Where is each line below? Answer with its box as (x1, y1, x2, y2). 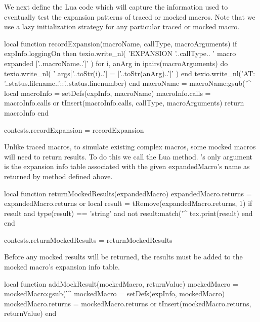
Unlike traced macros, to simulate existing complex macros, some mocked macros (4, 141, 256, 152)
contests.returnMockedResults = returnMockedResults (4, 234, 172, 245)
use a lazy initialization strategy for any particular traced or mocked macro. (4, 21, 240, 32)
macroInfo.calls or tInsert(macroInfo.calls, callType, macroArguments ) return (4, 97, 244, 108)
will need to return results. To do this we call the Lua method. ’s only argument (4, 151, 253, 162)
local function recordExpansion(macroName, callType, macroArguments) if (4, 38, 237, 48)
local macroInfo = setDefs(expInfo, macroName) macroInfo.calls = (4, 87, 211, 98)
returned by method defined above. (4, 171, 113, 181)
